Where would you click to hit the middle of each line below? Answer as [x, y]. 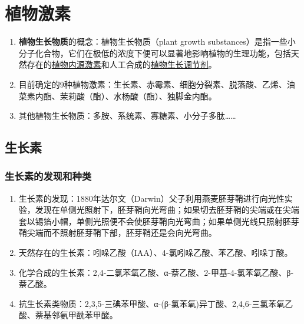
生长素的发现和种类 [48, 176]
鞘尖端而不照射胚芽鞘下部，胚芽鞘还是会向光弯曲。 [118, 233]
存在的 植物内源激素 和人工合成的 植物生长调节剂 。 [122, 64]
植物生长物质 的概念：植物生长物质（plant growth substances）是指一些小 [157, 41]
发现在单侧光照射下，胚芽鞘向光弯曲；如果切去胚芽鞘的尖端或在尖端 [167, 210]
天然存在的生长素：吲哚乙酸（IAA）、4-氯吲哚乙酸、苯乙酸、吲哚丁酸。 [156, 253]
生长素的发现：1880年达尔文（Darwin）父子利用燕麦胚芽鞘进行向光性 [151, 198]
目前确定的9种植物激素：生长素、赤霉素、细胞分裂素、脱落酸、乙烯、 [153, 84]
